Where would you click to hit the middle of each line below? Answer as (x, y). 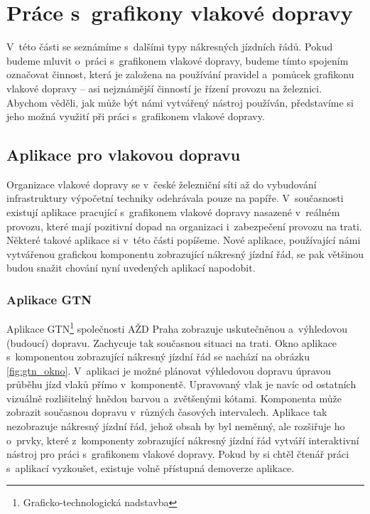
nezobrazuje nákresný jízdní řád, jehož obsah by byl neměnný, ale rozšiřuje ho (176, 426)
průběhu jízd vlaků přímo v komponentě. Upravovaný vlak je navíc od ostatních (181, 384)
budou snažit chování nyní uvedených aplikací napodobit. (131, 268)
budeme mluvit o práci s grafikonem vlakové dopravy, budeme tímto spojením (178, 60)
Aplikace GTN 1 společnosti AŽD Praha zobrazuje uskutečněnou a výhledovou (177, 327)
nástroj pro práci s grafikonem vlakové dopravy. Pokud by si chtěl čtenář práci (178, 454)
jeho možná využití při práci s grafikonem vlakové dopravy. (136, 116)
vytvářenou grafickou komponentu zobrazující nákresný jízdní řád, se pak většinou (185, 253)
